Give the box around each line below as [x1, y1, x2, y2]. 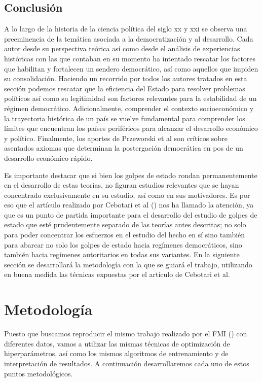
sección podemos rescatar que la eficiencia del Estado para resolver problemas [4, 83, 245, 93]
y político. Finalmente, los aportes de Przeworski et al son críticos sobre [4, 132, 228, 143]
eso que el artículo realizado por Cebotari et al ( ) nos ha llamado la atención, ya [4, 199, 254, 210]
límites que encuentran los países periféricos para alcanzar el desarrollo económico [4, 123, 258, 133]
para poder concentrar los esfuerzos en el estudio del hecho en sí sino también [4, 229, 245, 240]
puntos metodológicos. [4, 368, 73, 378]
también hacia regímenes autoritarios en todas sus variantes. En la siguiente [4, 249, 240, 260]
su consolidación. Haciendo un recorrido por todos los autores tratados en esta [4, 73, 247, 84]
